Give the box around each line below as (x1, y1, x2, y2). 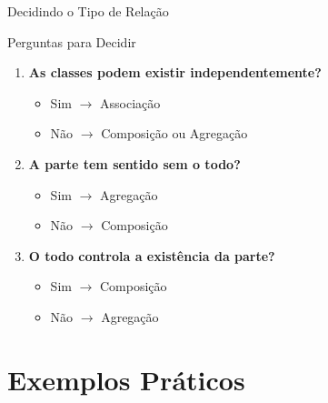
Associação (99, 93, 161, 112)
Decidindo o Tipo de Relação (7, 2, 169, 20)
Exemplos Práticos (7, 360, 245, 398)
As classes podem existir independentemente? (28, 63, 322, 82)
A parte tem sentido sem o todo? (28, 154, 241, 173)
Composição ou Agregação (101, 124, 248, 143)
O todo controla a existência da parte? (28, 246, 275, 265)
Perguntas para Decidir (7, 32, 136, 51)
